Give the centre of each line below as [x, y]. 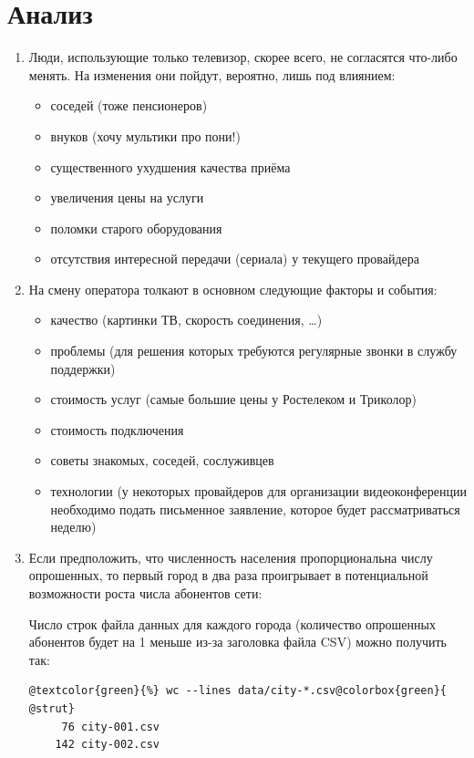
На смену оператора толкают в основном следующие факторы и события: [233, 289]
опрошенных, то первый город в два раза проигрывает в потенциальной [228, 575]
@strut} [52, 708]
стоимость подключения [117, 429]
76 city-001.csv [110, 727]
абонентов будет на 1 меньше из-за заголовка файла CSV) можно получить [237, 642]
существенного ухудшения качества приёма [170, 166]
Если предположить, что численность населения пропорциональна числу [231, 557]
